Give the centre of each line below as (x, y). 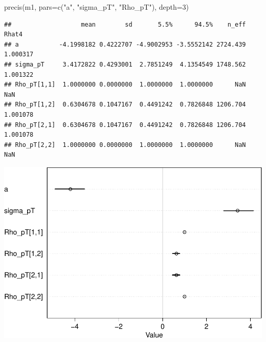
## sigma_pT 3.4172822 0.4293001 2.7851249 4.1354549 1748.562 (125, 64)
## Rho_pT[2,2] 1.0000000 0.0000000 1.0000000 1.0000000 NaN (125, 145)
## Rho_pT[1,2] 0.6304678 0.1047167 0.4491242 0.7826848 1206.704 (125, 105)
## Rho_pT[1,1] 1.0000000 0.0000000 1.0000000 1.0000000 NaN (125, 85)
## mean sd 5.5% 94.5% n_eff (125, 24)
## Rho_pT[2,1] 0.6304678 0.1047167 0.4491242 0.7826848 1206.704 (125, 125)
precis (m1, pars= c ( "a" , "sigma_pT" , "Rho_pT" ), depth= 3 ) (97, 7)
